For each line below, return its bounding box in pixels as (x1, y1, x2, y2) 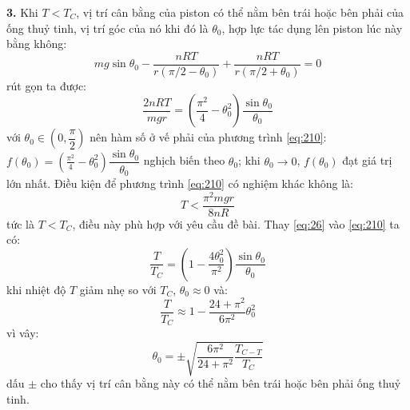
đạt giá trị (342, 152, 392, 169)
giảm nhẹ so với (79, 281, 157, 297)
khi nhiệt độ (6, 281, 66, 297)
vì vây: (6, 324, 39, 341)
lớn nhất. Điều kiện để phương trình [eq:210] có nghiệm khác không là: (6, 174, 353, 191)
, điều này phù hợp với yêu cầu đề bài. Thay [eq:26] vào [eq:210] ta (72, 215, 400, 232)
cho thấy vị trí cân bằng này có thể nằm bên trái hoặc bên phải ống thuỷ (40, 375, 401, 392)
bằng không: (6, 35, 67, 52)
